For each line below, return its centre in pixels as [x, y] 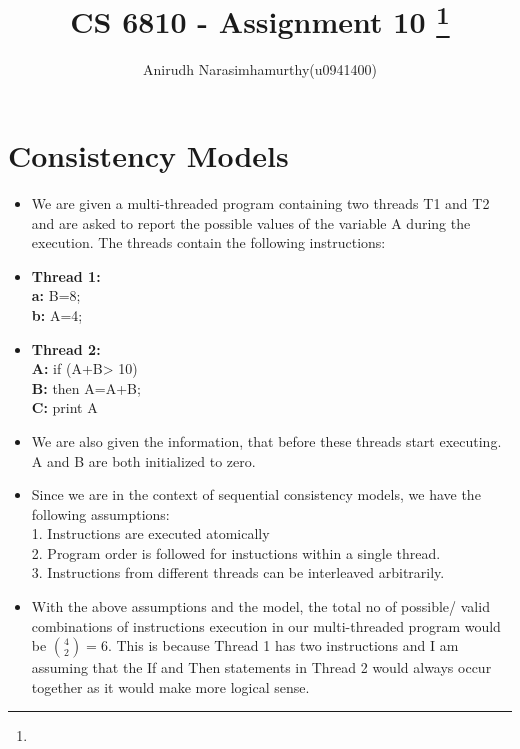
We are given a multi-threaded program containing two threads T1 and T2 [260, 202]
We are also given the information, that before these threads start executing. [266, 440]
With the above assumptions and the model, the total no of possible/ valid [260, 606]
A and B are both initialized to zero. [143, 460]
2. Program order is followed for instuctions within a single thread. [236, 552]
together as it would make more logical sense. [170, 686]
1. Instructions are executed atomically [150, 533]
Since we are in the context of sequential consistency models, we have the [256, 494]
